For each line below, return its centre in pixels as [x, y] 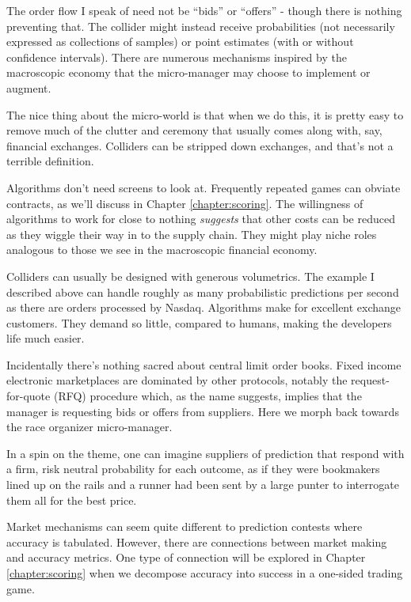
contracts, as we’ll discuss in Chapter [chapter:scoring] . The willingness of [185, 203]
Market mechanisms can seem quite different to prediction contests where [185, 526]
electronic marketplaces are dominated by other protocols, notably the [177, 380]
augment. [29, 87]
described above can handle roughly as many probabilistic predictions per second [203, 292]
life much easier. [46, 338]
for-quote [29, 396]
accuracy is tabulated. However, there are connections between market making [197, 541]
